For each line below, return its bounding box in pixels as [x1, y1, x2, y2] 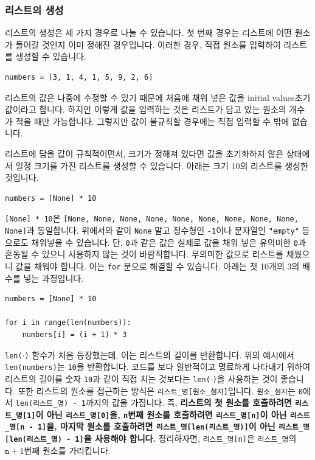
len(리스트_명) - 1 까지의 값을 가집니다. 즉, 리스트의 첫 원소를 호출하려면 [15, 396, 292, 409]
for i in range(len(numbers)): [5, 318, 131, 327]
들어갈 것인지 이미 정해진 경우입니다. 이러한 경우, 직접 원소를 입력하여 [15, 38, 281, 51]
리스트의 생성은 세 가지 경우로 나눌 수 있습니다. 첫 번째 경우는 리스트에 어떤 [5, 26, 292, 39]
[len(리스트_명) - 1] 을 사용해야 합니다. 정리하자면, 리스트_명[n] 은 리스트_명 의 [5, 432, 297, 445]
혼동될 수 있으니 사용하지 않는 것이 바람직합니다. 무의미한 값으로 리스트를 [5, 248, 284, 260]
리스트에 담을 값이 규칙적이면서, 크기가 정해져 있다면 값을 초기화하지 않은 [5, 147, 284, 159]
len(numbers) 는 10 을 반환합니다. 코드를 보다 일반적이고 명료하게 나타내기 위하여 [5, 360, 311, 373]
